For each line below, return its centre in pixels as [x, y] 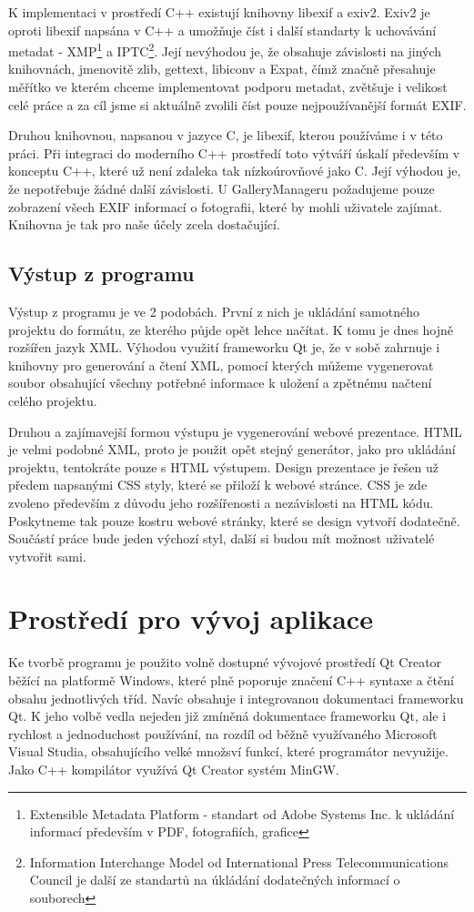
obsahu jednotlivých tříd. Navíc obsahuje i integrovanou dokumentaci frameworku [236, 698]
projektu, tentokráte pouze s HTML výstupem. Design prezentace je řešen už [223, 466]
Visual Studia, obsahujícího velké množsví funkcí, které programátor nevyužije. [228, 751]
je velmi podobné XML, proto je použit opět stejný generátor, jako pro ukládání [232, 449]
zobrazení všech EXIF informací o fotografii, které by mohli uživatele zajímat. [226, 206]
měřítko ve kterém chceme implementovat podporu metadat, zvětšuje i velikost [228, 87]
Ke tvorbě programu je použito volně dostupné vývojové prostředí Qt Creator [225, 662]
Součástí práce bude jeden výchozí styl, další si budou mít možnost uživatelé [222, 538]
